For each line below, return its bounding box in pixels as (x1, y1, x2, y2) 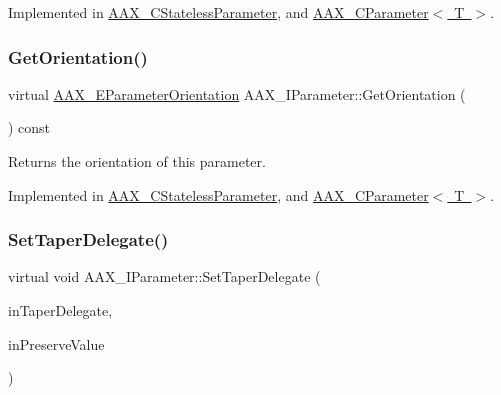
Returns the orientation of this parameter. (8, 151, 266, 171)
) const (8, 117, 51, 138)
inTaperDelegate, (8, 300, 113, 320)
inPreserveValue (8, 333, 105, 354)
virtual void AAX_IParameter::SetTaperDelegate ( (8, 266, 321, 287)
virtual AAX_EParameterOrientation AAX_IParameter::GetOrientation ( (8, 83, 466, 104)
